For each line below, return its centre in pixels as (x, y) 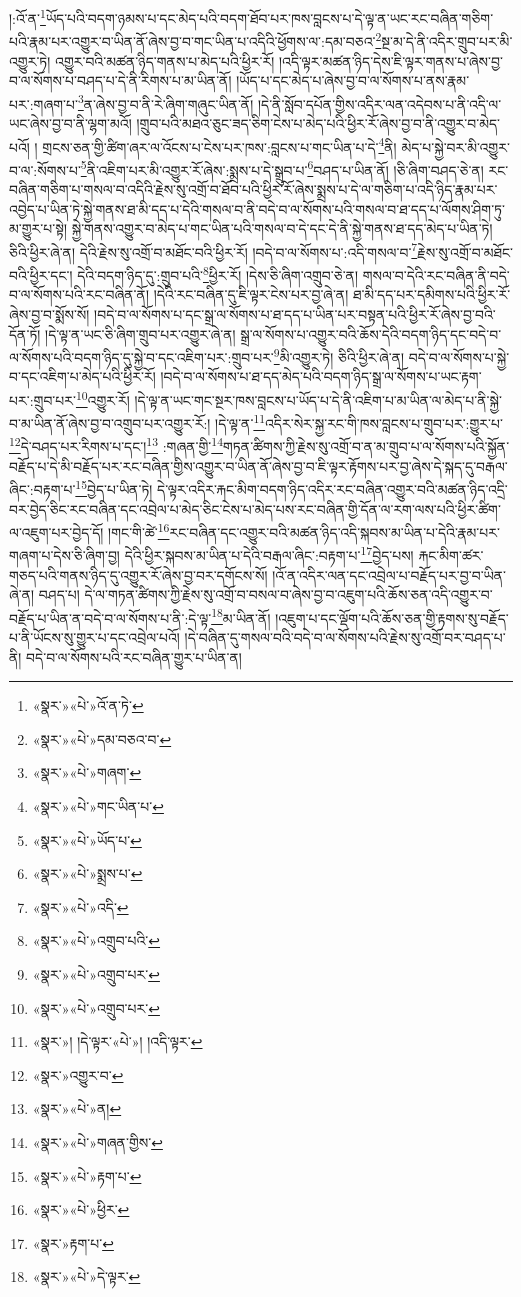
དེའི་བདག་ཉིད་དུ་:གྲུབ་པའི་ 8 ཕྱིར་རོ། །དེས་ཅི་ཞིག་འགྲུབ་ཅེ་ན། (218, 273)
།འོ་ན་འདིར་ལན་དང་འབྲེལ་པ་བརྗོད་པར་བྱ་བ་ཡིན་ (389, 574)
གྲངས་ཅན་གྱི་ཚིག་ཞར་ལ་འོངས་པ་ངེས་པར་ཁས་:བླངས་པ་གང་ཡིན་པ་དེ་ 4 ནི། (219, 145)
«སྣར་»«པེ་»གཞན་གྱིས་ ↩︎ (97, 1141)
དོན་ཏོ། (25, 333)
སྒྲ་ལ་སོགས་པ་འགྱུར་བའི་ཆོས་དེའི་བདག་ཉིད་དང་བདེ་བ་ (371, 333)
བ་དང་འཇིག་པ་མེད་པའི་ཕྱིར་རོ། (82, 376)
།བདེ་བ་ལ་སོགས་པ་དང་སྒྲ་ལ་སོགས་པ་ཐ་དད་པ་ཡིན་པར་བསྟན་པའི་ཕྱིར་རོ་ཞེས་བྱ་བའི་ (295, 313)
